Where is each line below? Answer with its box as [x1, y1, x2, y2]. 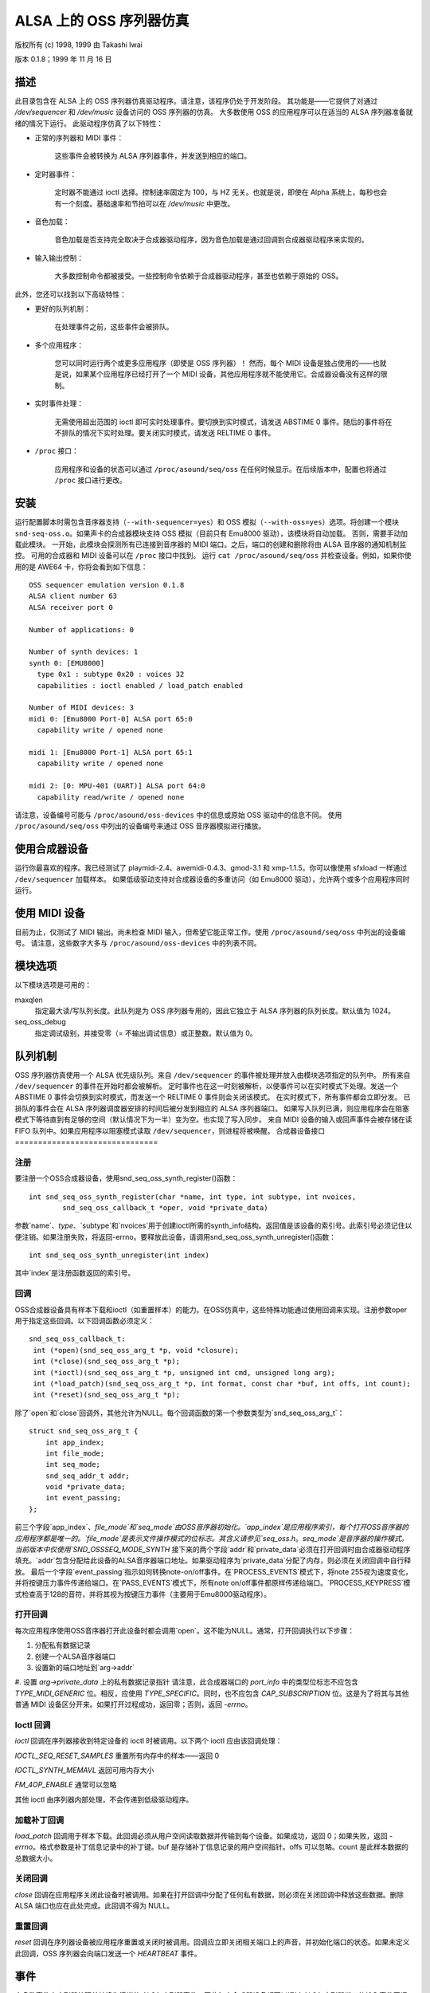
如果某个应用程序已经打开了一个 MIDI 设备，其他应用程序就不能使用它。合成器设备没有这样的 [75, 369, 381, 379]
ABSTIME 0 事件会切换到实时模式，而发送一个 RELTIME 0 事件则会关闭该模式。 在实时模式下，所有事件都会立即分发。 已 [14, 1092, 411, 1102]
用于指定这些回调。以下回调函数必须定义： [14, 1316, 154, 1325]
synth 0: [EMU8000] [29, 658, 105, 667]
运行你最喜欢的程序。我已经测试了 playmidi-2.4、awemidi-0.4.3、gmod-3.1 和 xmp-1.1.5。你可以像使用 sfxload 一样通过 [14, 863, 408, 873]
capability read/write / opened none [37, 792, 185, 801]
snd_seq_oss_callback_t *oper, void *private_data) [62, 1203, 268, 1212]
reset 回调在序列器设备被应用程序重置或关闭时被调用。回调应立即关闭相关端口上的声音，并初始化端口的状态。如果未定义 [14, 1937, 410, 1947]
